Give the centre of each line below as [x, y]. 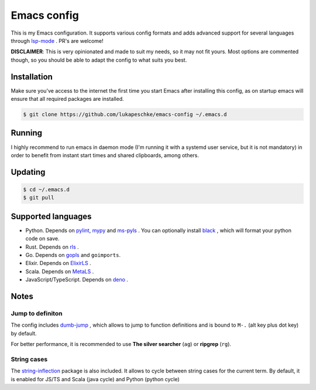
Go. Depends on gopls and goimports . [73, 255]
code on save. [42, 239]
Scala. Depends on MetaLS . [60, 271]
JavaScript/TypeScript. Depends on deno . [77, 280]
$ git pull [39, 198]
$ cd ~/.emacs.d [47, 189]
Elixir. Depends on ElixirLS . [58, 263]
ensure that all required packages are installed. [67, 99]
